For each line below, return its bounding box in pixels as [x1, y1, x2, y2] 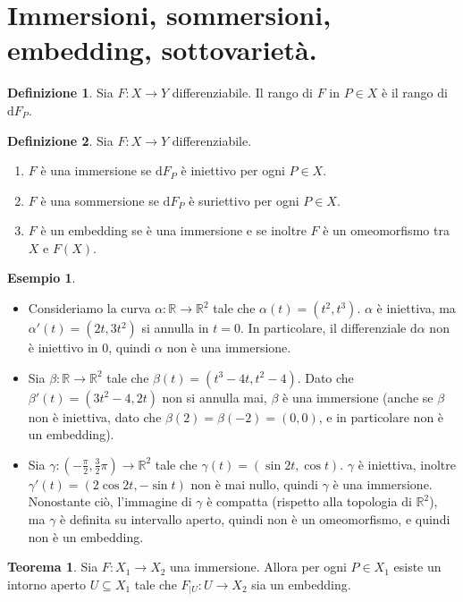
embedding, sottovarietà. [7, 31, 317, 68]
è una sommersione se [40, 191, 159, 209]
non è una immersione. [166, 338, 291, 357]
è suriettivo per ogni [189, 191, 299, 209]
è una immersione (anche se [282, 387, 434, 406]
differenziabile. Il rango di [172, 83, 313, 102]
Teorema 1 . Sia [7, 557, 98, 576]
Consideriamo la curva [28, 299, 151, 318]
